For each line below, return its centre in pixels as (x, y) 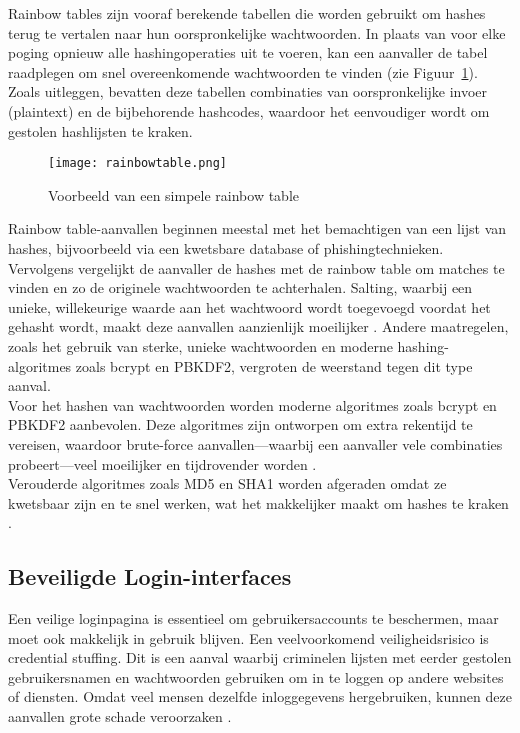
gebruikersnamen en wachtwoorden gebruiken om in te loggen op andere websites (256, 676)
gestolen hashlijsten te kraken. (100, 130)
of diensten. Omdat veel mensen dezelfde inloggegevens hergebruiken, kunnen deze (260, 696)
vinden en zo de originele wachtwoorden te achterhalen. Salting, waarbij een (240, 287)
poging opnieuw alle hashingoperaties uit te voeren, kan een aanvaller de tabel (248, 52)
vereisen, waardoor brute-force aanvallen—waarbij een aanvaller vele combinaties (255, 443)
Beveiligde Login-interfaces (150, 576)
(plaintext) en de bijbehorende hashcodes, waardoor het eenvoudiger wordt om (249, 110)
